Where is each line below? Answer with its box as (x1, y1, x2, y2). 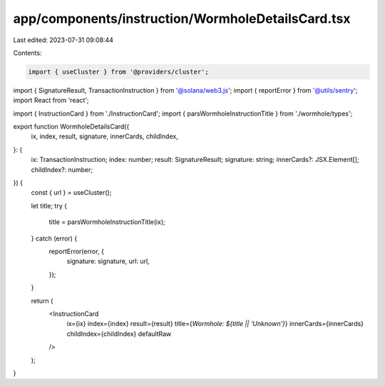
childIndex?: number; (31, 165, 93, 174)
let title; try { (31, 201, 68, 210)
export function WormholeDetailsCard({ (13, 122, 130, 131)
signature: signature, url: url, (66, 257, 150, 265)
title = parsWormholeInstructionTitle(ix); (48, 218, 165, 226)
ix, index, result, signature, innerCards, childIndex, (31, 132, 178, 141)
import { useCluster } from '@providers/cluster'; (28, 68, 210, 76)
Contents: (13, 49, 42, 57)
